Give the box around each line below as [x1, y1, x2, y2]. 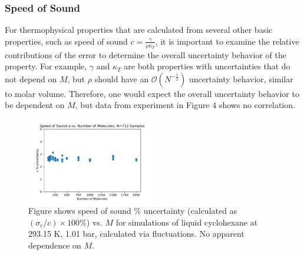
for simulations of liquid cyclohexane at [115, 216, 258, 228]
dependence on [28, 239, 81, 251]
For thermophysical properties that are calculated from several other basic [5, 24, 273, 36]
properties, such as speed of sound [5, 35, 128, 47]
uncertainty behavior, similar [189, 72, 293, 85]
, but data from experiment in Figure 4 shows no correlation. [75, 99, 295, 111]
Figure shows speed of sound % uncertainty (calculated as [28, 204, 237, 216]
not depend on [5, 72, 57, 85]
